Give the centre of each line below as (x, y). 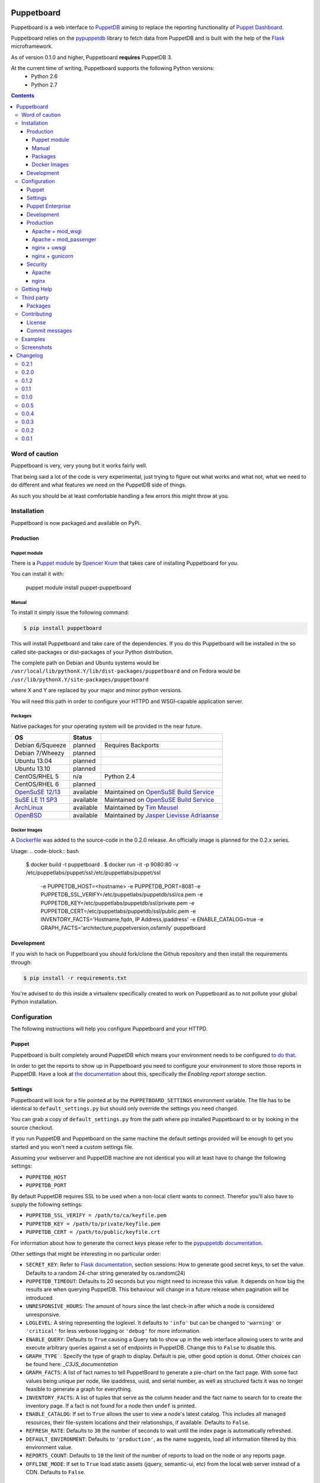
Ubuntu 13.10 (32, 769)
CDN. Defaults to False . (56, 1472)
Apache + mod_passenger (64, 239)
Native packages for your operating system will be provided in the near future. (106, 726)
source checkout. (32, 1128)
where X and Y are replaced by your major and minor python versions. (97, 690)
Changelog (30, 355)
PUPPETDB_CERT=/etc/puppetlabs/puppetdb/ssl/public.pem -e (118, 911)
